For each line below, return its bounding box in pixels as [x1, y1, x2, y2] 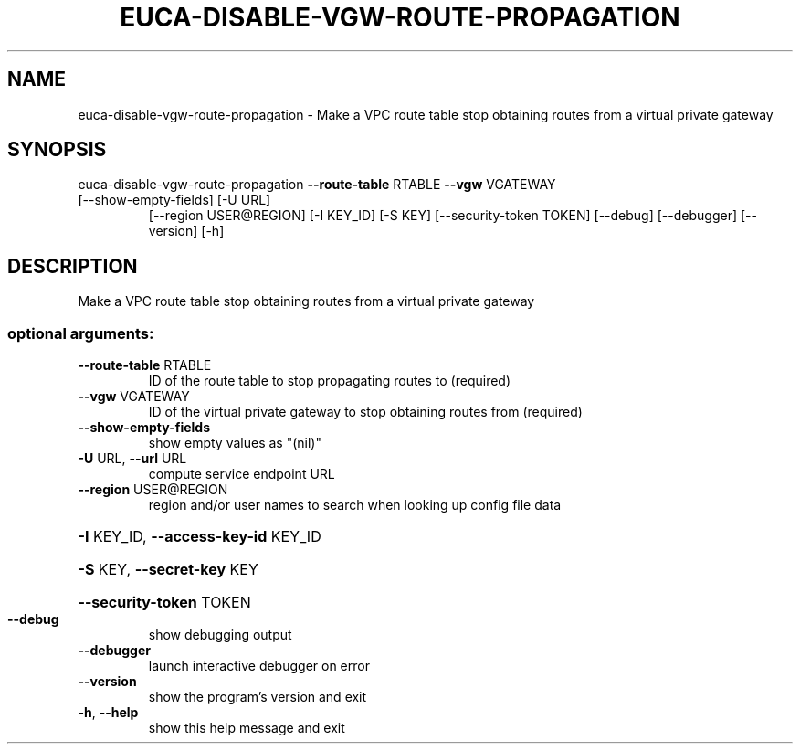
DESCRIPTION [7, 254, 138, 278]
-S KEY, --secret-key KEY [78, 560, 258, 579]
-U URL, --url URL [78, 450, 187, 467]
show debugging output [148, 627, 292, 643]
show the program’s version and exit [148, 689, 367, 705]
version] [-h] [148, 223, 225, 239]
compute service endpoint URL [148, 466, 335, 482]
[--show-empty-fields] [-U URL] [78, 192, 271, 208]
